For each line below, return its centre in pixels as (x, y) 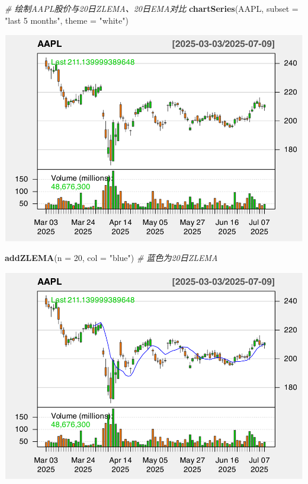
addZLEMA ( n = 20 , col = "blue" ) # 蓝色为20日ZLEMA (111, 258)
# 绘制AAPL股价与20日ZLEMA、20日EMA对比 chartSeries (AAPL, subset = (152, 8)
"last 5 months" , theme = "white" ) (67, 20)
